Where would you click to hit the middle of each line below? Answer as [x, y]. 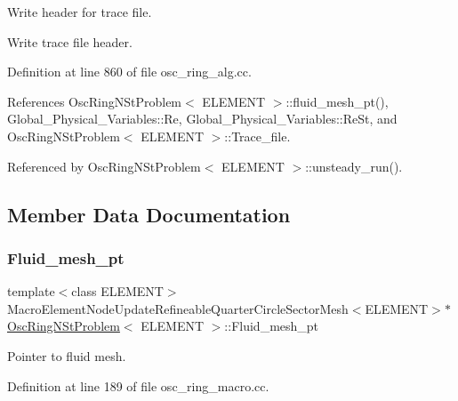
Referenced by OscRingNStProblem [104, 166]
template [31, 291]
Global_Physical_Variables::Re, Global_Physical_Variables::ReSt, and [202, 119]
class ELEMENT [117, 291]
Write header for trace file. [80, 12]
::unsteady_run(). [354, 166]
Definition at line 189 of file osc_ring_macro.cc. [138, 385]
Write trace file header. [70, 41]
